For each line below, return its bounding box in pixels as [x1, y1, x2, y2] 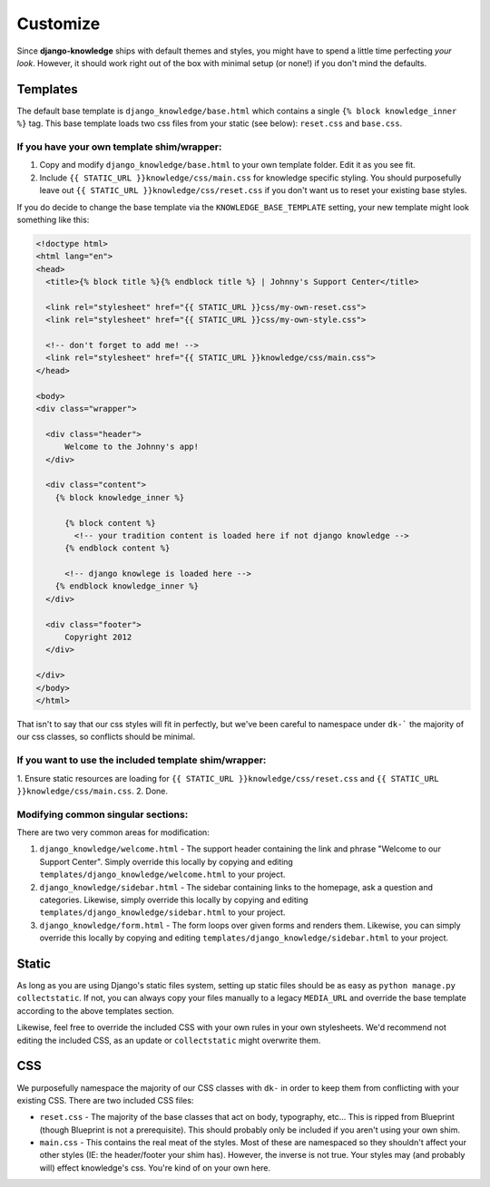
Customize [16, 14, 101, 34]
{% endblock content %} [64, 543, 171, 553]
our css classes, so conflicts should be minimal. [16, 731, 196, 743]
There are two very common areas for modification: [16, 827, 211, 838]
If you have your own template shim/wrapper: [16, 141, 222, 153]
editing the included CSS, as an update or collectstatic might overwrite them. [16, 1035, 321, 1046]
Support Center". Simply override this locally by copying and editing [39, 856, 294, 867]
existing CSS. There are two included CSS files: [16, 1095, 194, 1105]
